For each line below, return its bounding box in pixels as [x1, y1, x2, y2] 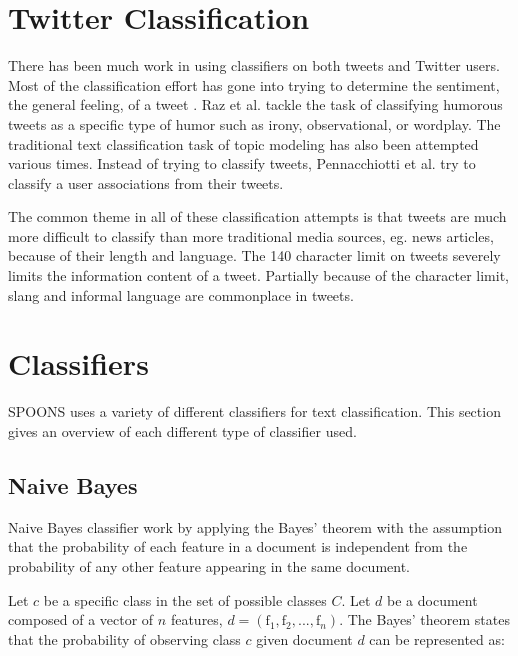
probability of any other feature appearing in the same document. [8, 555, 410, 576]
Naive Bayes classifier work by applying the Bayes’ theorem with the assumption [8, 516, 503, 537]
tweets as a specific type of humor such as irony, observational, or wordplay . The [8, 113, 501, 134]
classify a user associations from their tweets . [8, 172, 284, 193]
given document [256, 628, 353, 649]
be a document [387, 589, 478, 610]
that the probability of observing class [8, 628, 241, 649]
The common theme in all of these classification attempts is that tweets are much [8, 206, 507, 227]
